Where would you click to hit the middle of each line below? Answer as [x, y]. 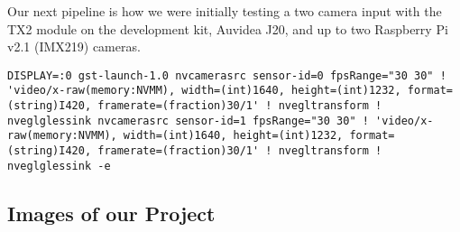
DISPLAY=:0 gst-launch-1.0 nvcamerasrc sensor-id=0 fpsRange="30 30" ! [227, 75]
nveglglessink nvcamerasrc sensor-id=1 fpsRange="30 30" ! [188, 121]
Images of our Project [111, 213]
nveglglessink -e [59, 166]
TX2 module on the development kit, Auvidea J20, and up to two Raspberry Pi [228, 28]
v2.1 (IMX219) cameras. [74, 46]
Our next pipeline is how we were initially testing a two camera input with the [225, 11]
